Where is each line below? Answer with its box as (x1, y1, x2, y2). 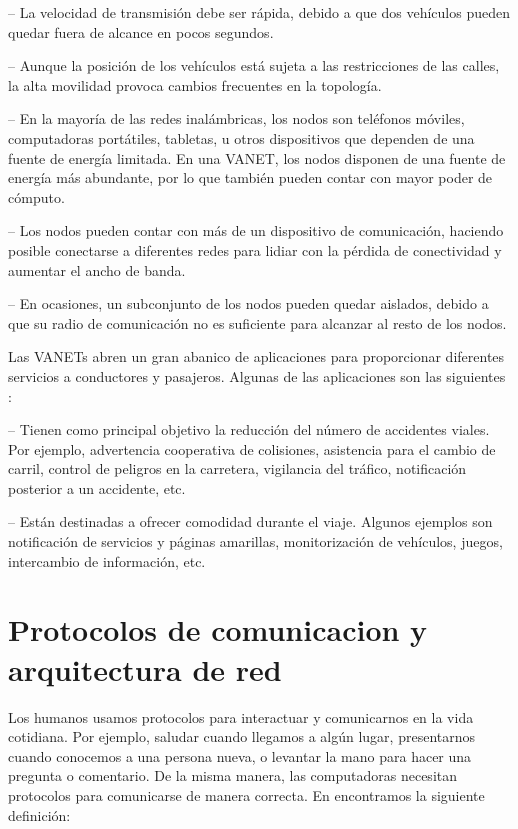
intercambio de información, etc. (8, 550, 206, 571)
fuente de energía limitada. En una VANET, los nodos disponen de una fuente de (8, 147, 506, 168)
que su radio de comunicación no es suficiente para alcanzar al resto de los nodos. (8, 312, 507, 333)
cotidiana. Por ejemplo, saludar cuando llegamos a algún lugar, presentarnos (8, 726, 476, 747)
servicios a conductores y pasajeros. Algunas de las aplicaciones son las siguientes (8, 365, 506, 386)
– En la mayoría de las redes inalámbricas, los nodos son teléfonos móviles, (8, 108, 465, 129)
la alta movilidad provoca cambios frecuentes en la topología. (8, 74, 382, 95)
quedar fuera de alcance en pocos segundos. (8, 21, 274, 42)
